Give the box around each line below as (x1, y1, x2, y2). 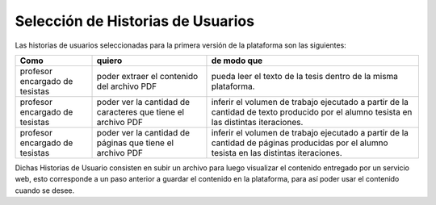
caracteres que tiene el (96, 106, 185, 117)
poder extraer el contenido (96, 70, 199, 82)
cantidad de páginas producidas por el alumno (211, 137, 388, 149)
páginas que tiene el (96, 137, 174, 149)
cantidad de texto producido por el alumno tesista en (211, 106, 413, 117)
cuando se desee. (15, 186, 75, 195)
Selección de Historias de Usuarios (15, 12, 254, 30)
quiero (96, 55, 123, 66)
